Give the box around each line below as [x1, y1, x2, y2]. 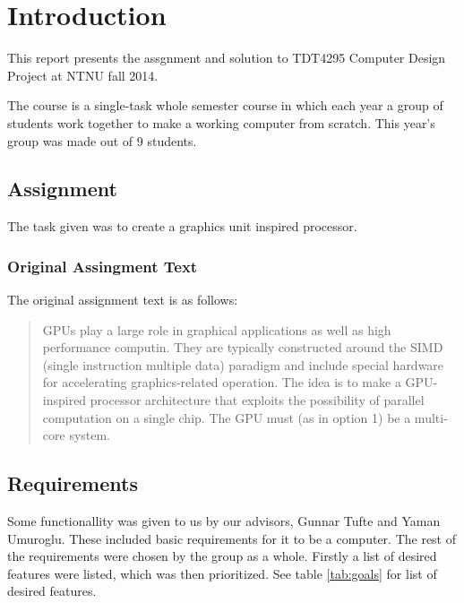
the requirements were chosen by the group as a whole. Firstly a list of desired [7, 547, 437, 565]
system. [69, 426, 111, 444]
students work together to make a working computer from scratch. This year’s [7, 113, 435, 132]
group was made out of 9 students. [7, 131, 197, 150]
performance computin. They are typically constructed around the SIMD [42, 338, 443, 357]
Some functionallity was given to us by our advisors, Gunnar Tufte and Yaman [7, 512, 441, 530]
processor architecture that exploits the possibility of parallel [90, 391, 425, 409]
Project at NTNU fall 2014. [7, 65, 159, 84]
